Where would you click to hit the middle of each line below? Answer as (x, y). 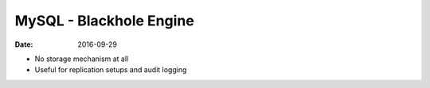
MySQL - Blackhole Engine (104, 21)
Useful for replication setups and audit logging (111, 70)
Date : (24, 44)
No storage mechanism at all (82, 59)
